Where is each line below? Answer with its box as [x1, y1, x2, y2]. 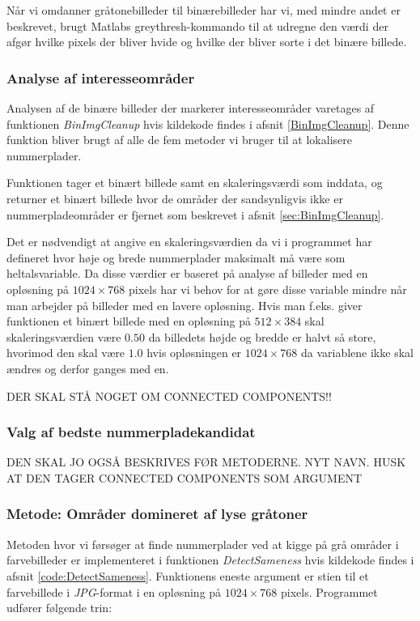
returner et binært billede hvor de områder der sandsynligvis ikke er [6, 189, 343, 206]
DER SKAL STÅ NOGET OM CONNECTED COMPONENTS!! [6, 387, 332, 404]
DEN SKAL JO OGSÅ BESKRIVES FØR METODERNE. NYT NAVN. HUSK [6, 453, 406, 470]
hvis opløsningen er [146, 344, 242, 361]
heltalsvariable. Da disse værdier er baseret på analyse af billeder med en [6, 265, 368, 282]
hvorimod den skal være [6, 344, 125, 361]
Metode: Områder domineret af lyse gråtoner [6, 504, 308, 524]
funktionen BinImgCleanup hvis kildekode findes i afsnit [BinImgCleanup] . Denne [6, 115, 409, 132]
